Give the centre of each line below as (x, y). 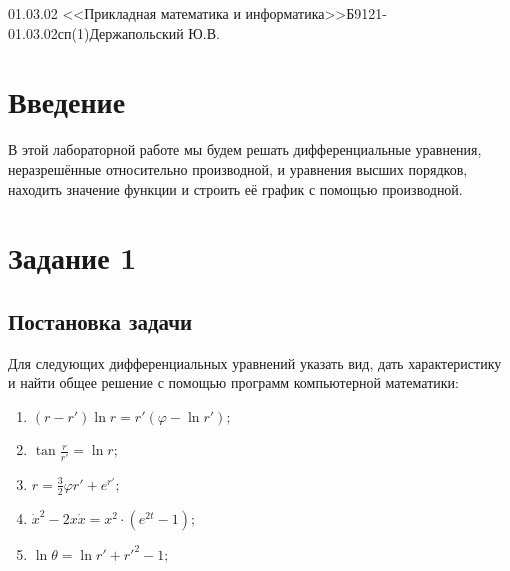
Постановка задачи (100, 320)
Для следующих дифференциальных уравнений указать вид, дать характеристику (255, 362)
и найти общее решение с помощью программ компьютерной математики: (233, 382)
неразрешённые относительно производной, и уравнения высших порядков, (238, 168)
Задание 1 (72, 257)
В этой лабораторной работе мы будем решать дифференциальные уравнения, (245, 149)
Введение (67, 101)
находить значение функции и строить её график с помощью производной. (235, 188)
